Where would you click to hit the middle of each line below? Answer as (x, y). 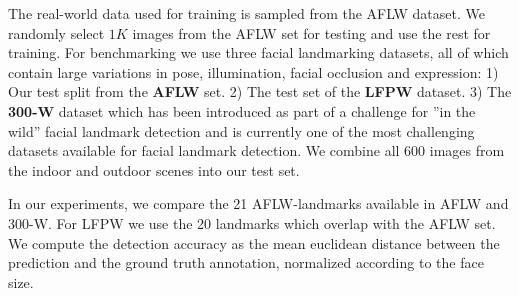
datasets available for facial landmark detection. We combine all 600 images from (256, 150)
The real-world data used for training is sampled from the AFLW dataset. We (246, 13)
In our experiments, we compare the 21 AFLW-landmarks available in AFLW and (258, 203)
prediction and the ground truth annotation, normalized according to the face (246, 262)
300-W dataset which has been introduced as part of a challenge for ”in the (242, 110)
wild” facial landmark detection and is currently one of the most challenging (241, 130)
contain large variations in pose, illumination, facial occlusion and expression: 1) (253, 71)
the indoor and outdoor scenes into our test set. (154, 169)
